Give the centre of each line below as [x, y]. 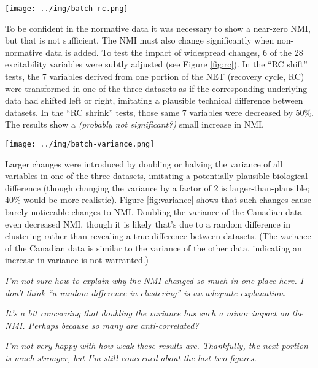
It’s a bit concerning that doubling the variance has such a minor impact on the [154, 313]
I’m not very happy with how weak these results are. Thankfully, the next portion [157, 346]
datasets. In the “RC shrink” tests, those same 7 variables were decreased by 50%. [159, 112]
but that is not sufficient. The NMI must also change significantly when [140, 40]
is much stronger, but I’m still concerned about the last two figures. [131, 357]
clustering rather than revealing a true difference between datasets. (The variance [158, 236]
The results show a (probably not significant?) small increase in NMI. [134, 124]
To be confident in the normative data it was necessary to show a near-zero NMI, [158, 28]
